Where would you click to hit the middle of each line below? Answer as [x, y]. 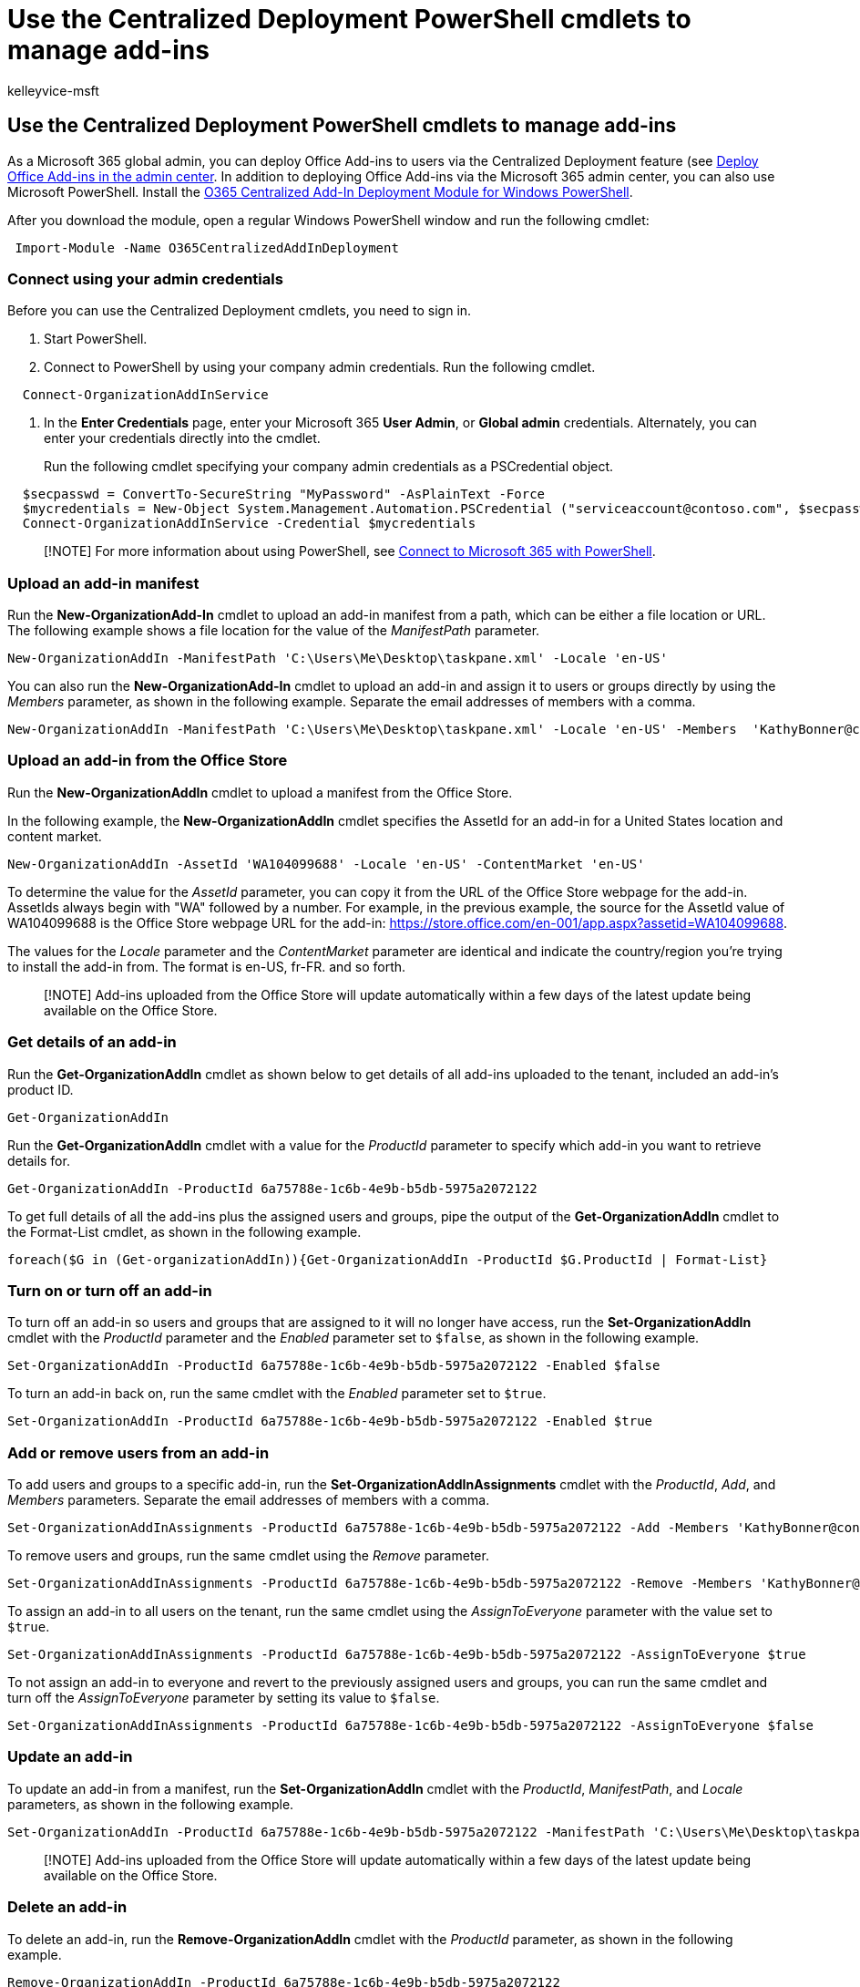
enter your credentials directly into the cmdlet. [182, 438]
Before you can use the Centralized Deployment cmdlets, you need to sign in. [240, 311]
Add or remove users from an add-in [138, 1452]
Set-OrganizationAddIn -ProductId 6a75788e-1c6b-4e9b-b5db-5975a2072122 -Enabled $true [330, 1421]
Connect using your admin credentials [145, 278]
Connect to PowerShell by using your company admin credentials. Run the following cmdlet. [320, 367]
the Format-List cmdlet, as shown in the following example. [184, 1231]
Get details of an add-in [92, 1042]
